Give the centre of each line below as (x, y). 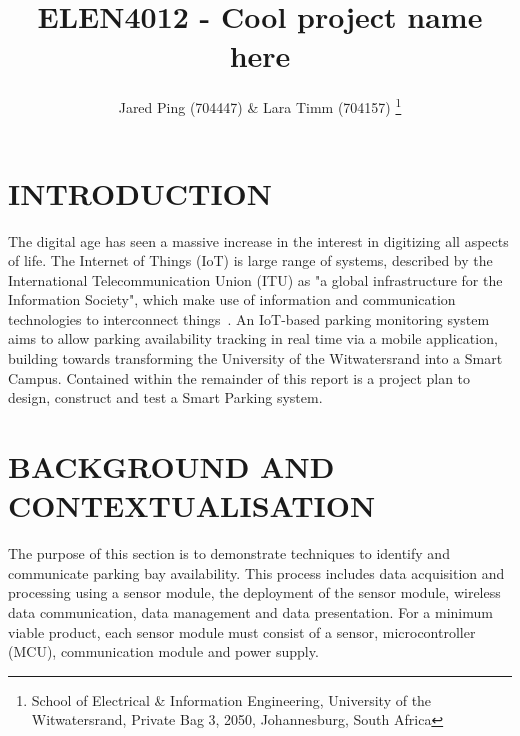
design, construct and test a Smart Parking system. (165, 397)
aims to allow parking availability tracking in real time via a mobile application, (253, 338)
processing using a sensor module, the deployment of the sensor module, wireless (254, 592)
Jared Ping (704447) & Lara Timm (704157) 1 (260, 105)
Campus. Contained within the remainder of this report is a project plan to (239, 377)
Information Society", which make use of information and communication (232, 299)
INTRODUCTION (140, 192)
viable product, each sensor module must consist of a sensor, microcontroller (242, 631)
